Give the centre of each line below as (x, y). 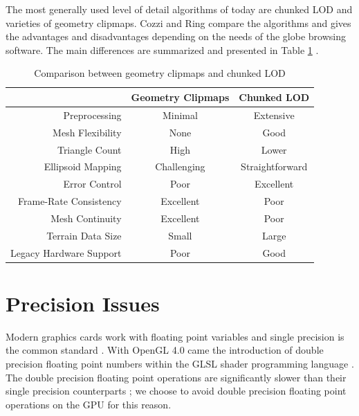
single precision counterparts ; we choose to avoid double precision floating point (176, 391)
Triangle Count (89, 149)
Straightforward (274, 166)
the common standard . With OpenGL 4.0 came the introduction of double (165, 350)
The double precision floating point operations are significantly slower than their (176, 377)
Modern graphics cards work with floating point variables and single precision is (175, 336)
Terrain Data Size (84, 235)
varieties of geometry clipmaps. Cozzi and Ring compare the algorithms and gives (178, 22)
